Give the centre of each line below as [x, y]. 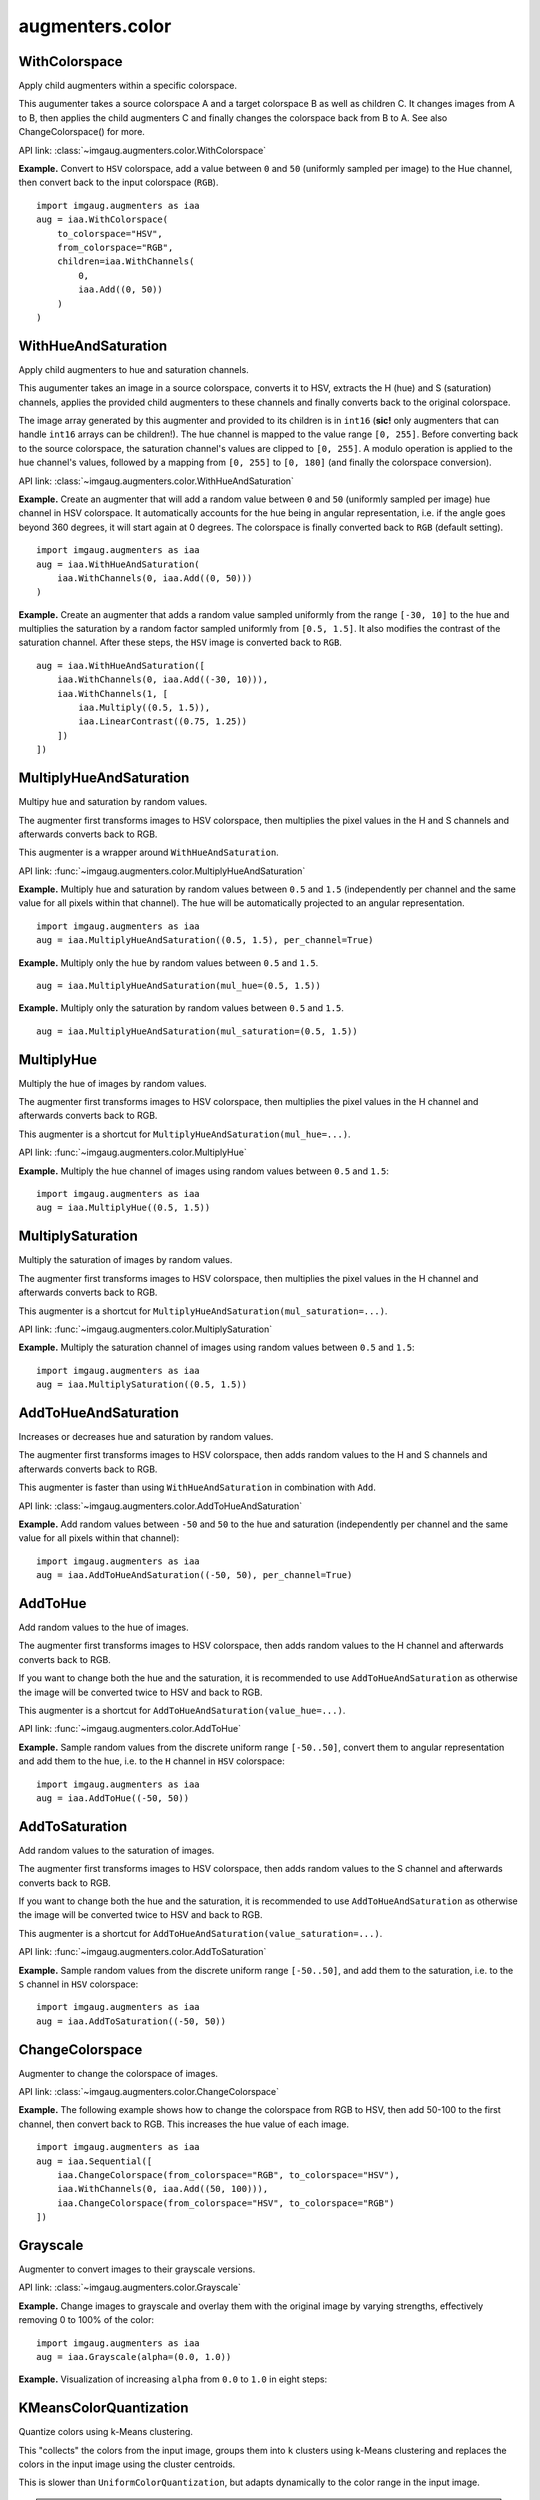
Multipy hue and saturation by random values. [113, 802]
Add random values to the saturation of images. [116, 1850]
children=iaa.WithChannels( [125, 261]
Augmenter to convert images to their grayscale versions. [137, 2269]
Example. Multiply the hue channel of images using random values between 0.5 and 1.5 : [204, 1171]
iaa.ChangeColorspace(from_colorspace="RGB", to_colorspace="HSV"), [228, 2174]
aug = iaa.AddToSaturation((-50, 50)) [131, 2021]
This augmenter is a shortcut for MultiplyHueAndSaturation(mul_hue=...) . [184, 1134]
